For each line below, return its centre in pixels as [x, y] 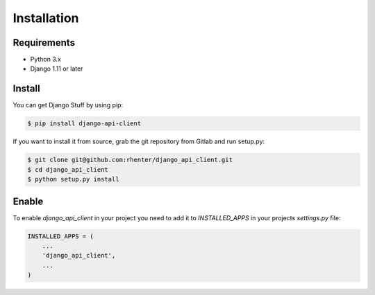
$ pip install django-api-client [84, 124]
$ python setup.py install [73, 179]
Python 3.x [46, 60]
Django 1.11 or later [57, 69]
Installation [46, 18]
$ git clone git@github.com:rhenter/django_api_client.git [130, 160]
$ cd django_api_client [68, 169]
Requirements [44, 43]
